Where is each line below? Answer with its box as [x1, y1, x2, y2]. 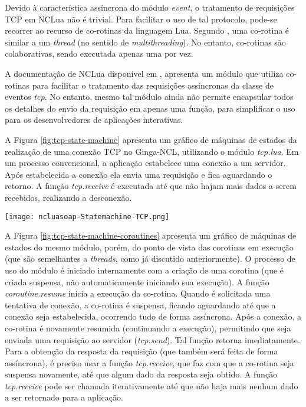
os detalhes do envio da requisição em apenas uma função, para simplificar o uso [5, 102, 295, 114]
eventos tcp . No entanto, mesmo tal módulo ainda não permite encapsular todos [5, 90, 294, 103]
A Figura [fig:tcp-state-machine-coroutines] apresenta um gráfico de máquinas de [5, 229, 297, 242]
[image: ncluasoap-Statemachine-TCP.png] [5, 212, 170, 221]
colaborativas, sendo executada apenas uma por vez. [5, 47, 193, 60]
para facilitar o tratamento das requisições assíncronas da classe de [32, 79, 274, 91]
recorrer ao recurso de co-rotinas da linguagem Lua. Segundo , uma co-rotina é [5, 24, 289, 37]
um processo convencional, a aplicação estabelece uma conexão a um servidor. [5, 157, 286, 169]
